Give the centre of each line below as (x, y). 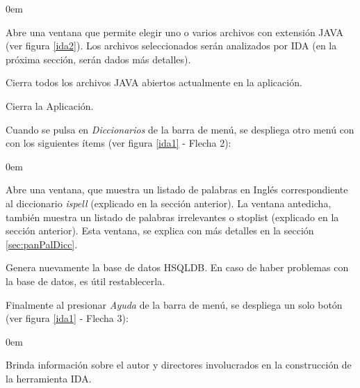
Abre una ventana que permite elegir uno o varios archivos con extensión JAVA (174, 32)
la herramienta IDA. (49, 378)
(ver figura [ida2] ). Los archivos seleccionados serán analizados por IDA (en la (171, 46)
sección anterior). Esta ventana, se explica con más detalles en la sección (160, 231)
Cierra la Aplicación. (50, 105)
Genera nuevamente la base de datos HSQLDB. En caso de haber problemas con (177, 267)
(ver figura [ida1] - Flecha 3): (67, 318)
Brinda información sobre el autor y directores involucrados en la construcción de (179, 365)
